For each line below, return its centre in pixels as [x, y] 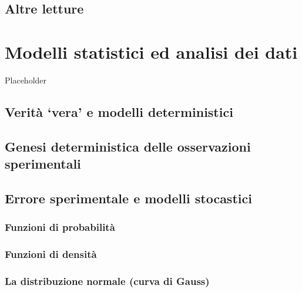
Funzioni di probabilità [60, 227]
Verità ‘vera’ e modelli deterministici [119, 111]
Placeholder [26, 80]
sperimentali [43, 164]
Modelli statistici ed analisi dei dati [151, 51]
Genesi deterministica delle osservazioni [128, 146]
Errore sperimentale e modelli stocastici [128, 198]
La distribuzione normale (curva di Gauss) [107, 281]
